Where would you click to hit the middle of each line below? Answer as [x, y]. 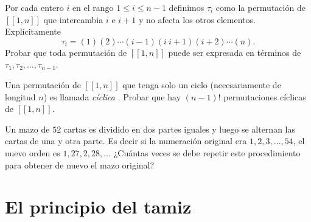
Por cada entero [34, 7]
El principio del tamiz [98, 206]
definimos [187, 7]
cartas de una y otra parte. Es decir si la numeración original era [126, 141]
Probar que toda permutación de [66, 52]
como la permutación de [260, 7]
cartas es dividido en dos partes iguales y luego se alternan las [180, 129]
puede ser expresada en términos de [235, 52]
